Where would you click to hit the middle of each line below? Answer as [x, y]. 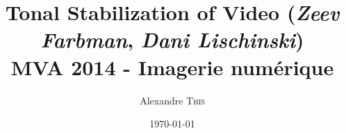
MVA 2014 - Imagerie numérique [172, 66]
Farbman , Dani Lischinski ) [172, 40]
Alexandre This [172, 100]
